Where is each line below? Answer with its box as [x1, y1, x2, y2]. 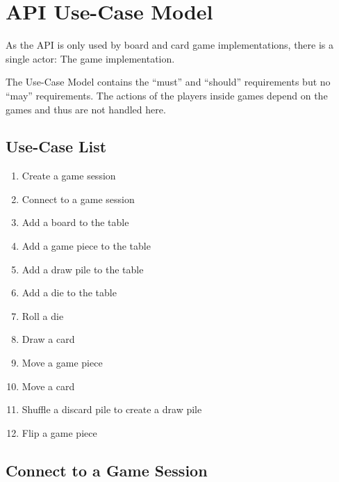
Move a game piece [22, 355, 103, 370]
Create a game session [22, 168, 116, 183]
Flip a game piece [22, 425, 97, 440]
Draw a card [22, 332, 75, 346]
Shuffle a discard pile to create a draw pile [22, 402, 202, 417]
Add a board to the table [22, 215, 129, 230]
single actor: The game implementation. [6, 51, 175, 65]
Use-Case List [6, 136, 107, 157]
